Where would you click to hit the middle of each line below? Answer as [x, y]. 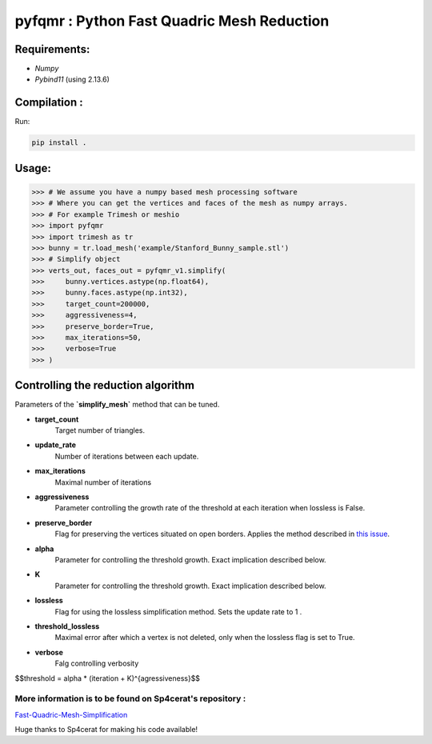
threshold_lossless [67, 626]
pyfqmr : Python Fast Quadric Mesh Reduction [172, 21]
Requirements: [52, 49]
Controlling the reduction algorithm [105, 385]
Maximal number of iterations [103, 482]
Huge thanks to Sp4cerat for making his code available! [106, 730]
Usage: [33, 168]
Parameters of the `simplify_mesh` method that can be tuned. [117, 405]
